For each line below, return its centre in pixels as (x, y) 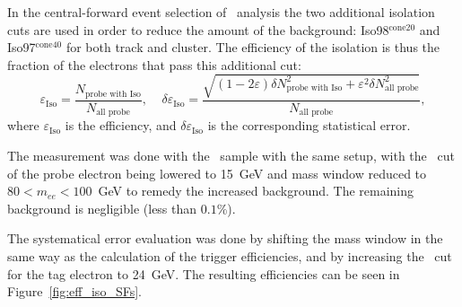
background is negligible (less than (102, 208)
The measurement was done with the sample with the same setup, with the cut (231, 155)
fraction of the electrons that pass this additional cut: (154, 64)
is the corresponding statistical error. (309, 125)
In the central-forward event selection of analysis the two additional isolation (221, 12)
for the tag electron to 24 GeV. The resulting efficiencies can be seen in (204, 273)
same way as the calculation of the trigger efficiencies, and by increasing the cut (230, 255)
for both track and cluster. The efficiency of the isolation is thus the (253, 47)
